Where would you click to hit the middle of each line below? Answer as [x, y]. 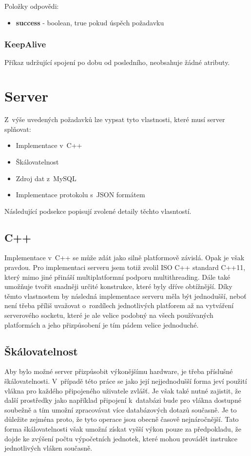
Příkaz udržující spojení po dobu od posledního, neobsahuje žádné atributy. [117, 62]
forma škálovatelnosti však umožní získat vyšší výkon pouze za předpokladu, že [123, 429]
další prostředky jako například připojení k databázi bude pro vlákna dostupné [123, 400]
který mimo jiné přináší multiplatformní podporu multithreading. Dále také [117, 277]
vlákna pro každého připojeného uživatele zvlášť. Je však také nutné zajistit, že [123, 390]
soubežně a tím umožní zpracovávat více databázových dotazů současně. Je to [121, 409]
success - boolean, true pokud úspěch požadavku [90, 22]
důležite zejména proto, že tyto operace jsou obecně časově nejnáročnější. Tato [122, 419]
